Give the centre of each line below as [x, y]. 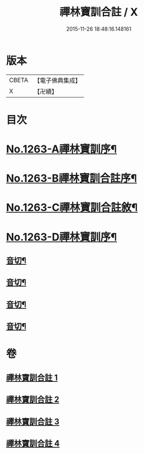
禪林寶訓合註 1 [32, 377]
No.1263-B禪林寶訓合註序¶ [71, 179]
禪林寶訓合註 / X [99, 12]
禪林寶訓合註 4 [33, 443]
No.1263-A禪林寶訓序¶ [62, 149]
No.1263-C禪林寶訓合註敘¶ [72, 208]
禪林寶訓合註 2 [33, 400]
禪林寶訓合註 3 [33, 421]
